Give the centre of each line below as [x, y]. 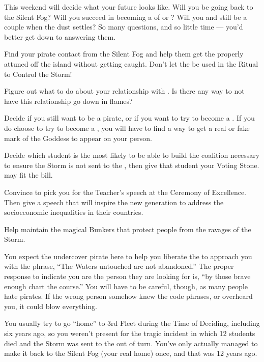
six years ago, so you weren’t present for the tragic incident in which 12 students [130, 333]
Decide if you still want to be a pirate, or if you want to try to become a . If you [129, 118]
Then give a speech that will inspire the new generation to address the [114, 202]
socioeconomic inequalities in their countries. [74, 212]
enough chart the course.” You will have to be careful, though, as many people [126, 286]
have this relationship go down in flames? [68, 101]
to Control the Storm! [38, 74]
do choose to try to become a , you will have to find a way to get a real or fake [127, 128]
